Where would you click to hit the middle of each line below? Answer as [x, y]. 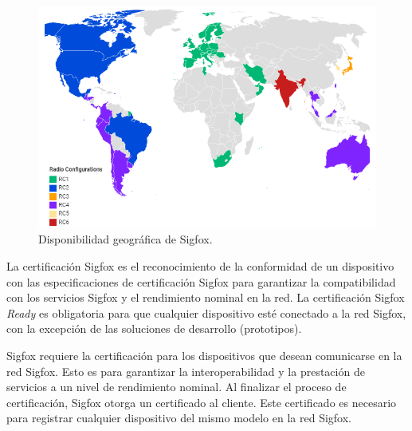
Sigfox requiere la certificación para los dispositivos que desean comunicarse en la [204, 355]
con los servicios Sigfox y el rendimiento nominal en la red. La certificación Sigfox [206, 297]
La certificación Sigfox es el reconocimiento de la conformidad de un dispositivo [200, 265]
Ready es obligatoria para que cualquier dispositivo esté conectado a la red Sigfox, [206, 312]
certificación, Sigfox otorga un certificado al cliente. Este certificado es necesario [202, 402]
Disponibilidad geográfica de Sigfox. [126, 239]
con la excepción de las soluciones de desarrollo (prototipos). [154, 328]
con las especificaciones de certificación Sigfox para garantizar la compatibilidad [201, 281]
